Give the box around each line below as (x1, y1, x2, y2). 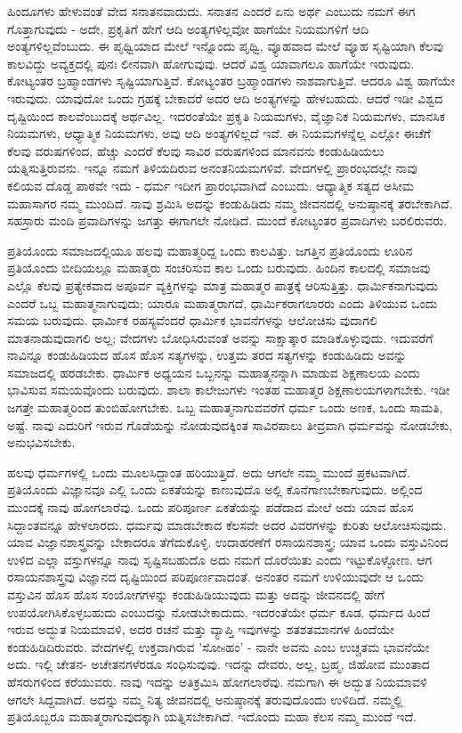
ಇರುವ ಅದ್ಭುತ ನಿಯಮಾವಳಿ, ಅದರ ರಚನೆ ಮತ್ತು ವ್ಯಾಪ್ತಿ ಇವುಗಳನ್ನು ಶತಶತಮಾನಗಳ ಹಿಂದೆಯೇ (7, 620, 394, 639)
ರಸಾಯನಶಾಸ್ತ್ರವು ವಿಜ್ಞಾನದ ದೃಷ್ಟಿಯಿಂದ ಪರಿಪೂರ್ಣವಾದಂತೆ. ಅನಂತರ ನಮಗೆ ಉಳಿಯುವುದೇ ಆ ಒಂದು (7, 567, 424, 586)
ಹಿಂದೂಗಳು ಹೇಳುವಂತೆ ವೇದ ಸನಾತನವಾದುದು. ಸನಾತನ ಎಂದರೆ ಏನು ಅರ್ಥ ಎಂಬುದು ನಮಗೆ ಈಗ (7, 2, 416, 20)
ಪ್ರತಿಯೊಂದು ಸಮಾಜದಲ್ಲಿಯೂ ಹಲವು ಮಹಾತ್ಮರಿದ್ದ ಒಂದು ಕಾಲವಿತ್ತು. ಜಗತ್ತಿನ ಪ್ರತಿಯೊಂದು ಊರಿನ (7, 240, 413, 259)
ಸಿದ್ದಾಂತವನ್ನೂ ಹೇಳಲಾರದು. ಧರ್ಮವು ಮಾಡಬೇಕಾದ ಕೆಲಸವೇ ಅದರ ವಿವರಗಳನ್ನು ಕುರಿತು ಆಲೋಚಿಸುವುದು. (7, 515, 447, 533)
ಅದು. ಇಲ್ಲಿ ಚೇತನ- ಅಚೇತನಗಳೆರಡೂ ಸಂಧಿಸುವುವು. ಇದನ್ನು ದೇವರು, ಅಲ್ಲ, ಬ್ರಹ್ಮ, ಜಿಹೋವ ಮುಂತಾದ (7, 655, 430, 673)
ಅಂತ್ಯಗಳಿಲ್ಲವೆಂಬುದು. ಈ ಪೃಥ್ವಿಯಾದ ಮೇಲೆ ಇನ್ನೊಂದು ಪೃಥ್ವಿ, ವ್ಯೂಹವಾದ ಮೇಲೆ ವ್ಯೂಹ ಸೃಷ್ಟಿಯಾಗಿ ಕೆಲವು (7, 37, 443, 55)
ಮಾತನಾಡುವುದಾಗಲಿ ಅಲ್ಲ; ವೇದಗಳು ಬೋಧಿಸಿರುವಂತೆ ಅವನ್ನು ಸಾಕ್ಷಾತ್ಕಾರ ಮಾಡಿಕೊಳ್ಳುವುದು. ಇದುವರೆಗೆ (7, 328, 434, 346)
